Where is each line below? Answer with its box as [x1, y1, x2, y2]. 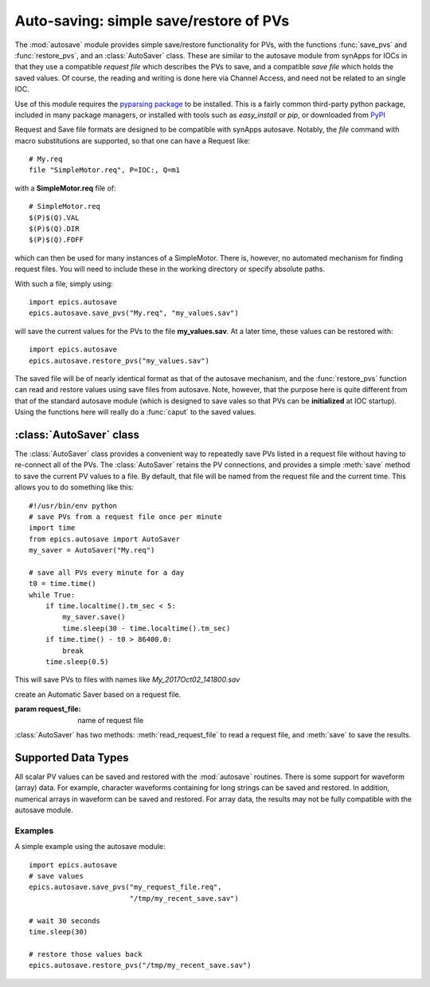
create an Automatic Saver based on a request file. [14, 690, 182, 699]
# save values [29, 871, 84, 880]
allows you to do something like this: [14, 482, 135, 492]
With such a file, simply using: [14, 279, 113, 289]
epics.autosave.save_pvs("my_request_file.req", [29, 883, 222, 892]
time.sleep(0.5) [45, 658, 109, 667]
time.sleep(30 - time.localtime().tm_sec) [62, 623, 231, 633]
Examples [14, 825, 54, 836]
